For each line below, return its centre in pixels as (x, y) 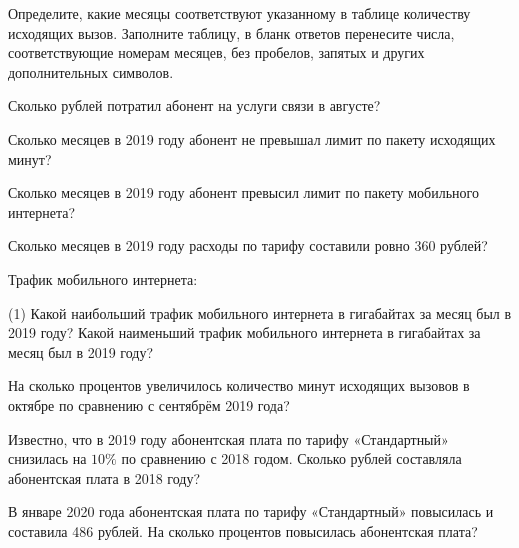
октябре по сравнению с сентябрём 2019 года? (149, 404)
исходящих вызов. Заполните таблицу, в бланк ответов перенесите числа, (231, 32)
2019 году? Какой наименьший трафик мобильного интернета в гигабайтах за (244, 332)
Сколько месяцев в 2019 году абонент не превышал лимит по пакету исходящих (252, 138)
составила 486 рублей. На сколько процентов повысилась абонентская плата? (243, 530)
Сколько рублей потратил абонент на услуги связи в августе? (194, 105)
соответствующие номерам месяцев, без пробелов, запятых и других (216, 52)
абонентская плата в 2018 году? (104, 477)
